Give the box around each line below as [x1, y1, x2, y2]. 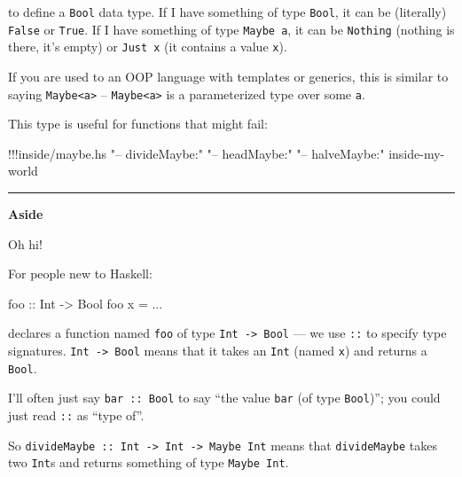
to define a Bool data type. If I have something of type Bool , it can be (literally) [8, 3, 447, 20]
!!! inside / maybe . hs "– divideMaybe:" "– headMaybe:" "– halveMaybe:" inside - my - [8, 144, 445, 162]
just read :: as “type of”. [8, 406, 145, 424]
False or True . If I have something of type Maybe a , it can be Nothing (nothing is [8, 20, 455, 38]
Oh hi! [8, 234, 43, 253]
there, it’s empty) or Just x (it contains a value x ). [8, 37, 287, 56]
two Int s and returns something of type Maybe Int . [8, 453, 289, 472]
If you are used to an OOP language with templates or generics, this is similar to [8, 66, 449, 85]
